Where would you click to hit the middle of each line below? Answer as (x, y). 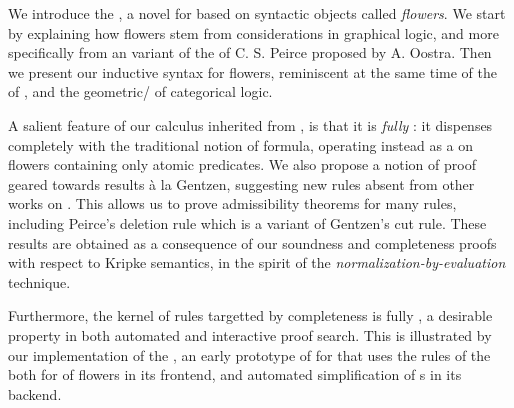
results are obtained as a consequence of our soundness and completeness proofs (252, 242)
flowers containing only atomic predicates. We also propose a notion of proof (242, 164)
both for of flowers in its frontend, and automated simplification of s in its (235, 374)
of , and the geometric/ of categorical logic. (140, 91)
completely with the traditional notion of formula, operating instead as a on (241, 144)
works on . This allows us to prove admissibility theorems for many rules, (232, 203)
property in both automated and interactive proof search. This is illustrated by (250, 334)
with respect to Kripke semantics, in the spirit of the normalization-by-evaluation (257, 262)
